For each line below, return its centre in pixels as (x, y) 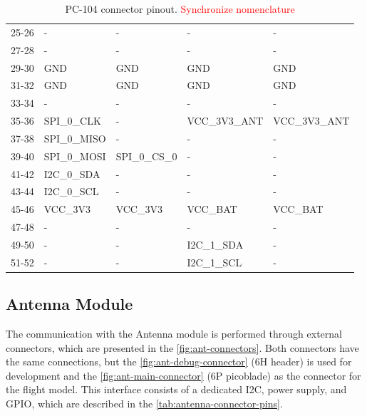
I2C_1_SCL (214, 262)
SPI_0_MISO (75, 138)
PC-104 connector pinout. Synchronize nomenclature (180, 9)
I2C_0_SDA (72, 173)
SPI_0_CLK (72, 121)
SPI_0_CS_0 (146, 156)
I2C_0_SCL (71, 191)
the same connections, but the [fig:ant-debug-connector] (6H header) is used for (179, 362)
